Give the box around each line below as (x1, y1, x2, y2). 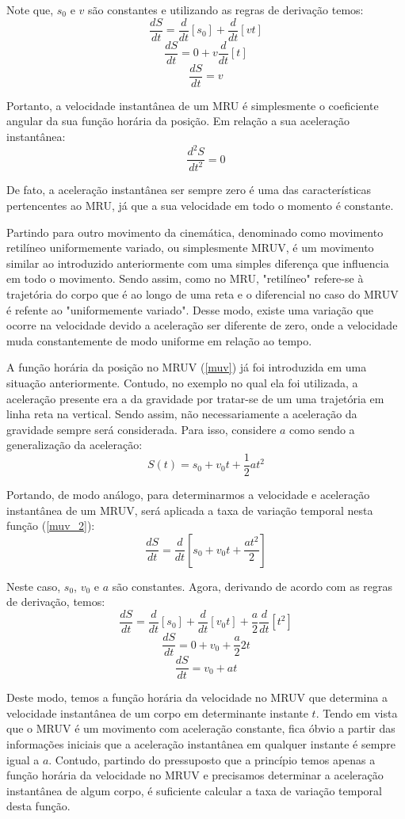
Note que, (6, 2, 54, 17)
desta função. (6, 798, 71, 814)
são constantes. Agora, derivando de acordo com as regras (112, 577, 393, 594)
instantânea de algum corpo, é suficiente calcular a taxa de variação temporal (6, 782, 382, 798)
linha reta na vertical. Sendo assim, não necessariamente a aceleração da (6, 406, 357, 422)
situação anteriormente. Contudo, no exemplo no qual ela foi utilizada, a (6, 375, 358, 390)
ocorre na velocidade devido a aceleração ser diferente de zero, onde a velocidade (6, 317, 398, 333)
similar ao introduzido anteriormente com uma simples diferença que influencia (6, 254, 389, 271)
